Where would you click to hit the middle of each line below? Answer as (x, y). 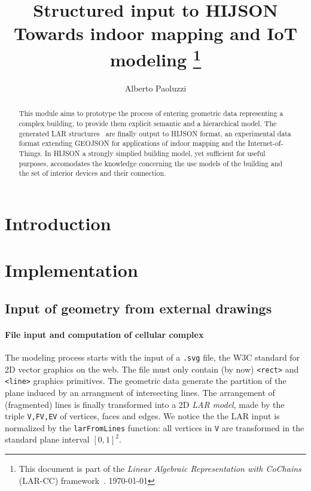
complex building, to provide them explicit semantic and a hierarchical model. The (148, 123)
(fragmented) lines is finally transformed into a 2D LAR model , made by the (145, 404)
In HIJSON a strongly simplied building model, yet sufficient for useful (155, 153)
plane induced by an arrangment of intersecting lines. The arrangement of (140, 392)
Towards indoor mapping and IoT (155, 33)
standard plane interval (47, 439)
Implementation (71, 270)
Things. (31, 153)
